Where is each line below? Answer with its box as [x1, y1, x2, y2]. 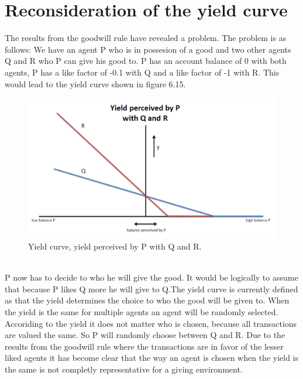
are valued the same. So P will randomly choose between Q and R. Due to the [5, 329, 285, 341]
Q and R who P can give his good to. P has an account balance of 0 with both [5, 54, 287, 67]
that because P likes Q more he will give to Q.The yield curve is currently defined [5, 282, 298, 295]
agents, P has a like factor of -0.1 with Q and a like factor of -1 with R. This [5, 66, 280, 78]
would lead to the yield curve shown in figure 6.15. [5, 77, 186, 90]
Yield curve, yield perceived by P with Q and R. [28, 240, 202, 252]
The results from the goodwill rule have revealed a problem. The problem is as [5, 32, 287, 44]
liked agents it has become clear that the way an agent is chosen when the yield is [5, 351, 299, 364]
